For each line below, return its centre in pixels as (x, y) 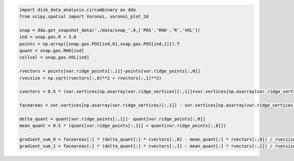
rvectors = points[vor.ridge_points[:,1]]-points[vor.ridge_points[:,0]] (110, 71)
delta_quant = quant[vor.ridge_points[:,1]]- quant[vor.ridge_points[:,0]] (112, 119)
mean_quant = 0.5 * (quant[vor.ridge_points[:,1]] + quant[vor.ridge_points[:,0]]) (123, 126)
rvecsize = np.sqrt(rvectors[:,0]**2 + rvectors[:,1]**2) (90, 78)
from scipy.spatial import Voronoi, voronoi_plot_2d (84, 16)
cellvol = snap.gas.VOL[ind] (54, 58)
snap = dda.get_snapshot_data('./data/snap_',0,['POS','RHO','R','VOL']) (110, 30)
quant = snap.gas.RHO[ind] (52, 50)
